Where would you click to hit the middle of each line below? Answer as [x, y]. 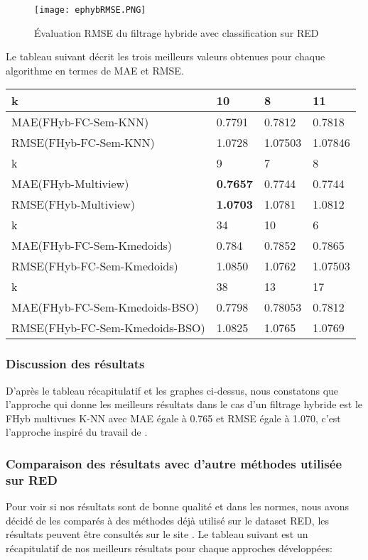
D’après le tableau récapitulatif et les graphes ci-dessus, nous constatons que [172, 390]
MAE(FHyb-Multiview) [70, 184]
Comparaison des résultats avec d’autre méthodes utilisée [174, 463]
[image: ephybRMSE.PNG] [90, 10]
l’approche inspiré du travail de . [77, 432]
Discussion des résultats [75, 364]
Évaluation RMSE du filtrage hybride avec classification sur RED [177, 32]
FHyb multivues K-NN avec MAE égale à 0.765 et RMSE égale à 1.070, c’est [173, 418]
